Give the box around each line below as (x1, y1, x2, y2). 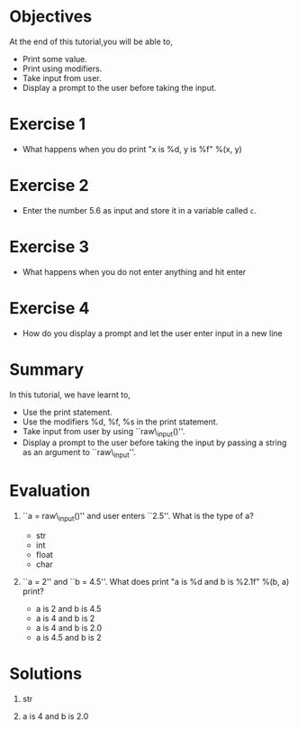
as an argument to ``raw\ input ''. (22, 447, 137, 460)
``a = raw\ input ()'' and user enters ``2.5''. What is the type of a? (22, 511, 254, 524)
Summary (9, 359, 84, 379)
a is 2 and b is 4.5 (35, 603, 102, 614)
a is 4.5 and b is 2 (35, 632, 102, 642)
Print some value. (22, 53, 87, 64)
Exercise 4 (9, 297, 90, 318)
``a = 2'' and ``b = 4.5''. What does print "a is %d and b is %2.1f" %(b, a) (22, 576, 290, 587)
